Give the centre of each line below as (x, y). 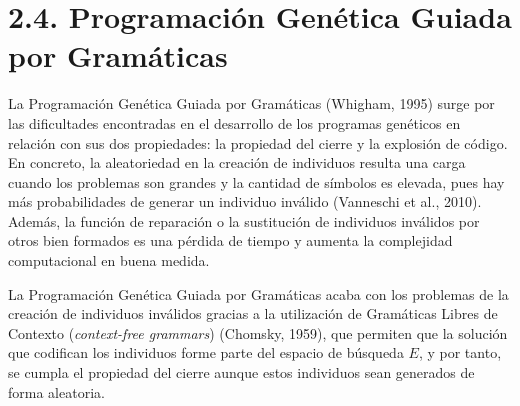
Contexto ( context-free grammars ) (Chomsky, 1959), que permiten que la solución (258, 332)
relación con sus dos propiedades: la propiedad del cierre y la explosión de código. (258, 142)
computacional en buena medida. (109, 260)
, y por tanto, (460, 352)
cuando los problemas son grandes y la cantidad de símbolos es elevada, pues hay (256, 181)
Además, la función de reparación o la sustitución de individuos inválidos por (244, 220)
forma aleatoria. (56, 391)
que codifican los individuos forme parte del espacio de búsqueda (206, 352)
